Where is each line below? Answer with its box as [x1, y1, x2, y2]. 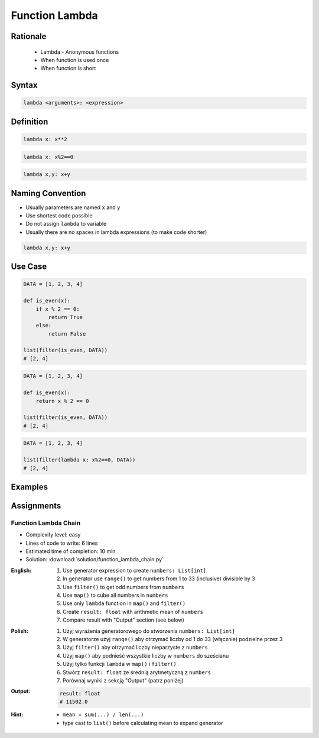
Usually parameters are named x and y [25, 204, 121, 211]
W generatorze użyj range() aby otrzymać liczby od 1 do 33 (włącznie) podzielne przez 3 [63, 635, 283, 642]
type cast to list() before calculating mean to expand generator [63, 719, 223, 726]
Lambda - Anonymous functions [40, 48, 119, 56]
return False [48, 330, 86, 337]
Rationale [11, 31, 47, 41]
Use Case [11, 262, 47, 272]
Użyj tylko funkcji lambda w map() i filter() [63, 661, 177, 668]
